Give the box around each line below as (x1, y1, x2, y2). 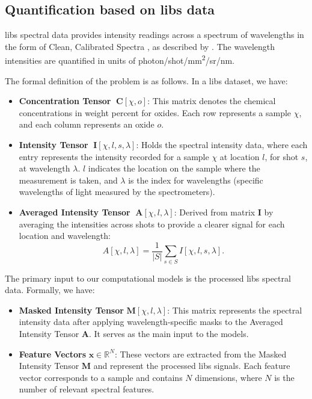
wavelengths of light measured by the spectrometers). (19, 185, 215, 198)
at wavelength (19, 162, 70, 175)
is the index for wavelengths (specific (128, 173, 263, 186)
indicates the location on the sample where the (88, 162, 260, 175)
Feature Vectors (19, 347, 87, 360)
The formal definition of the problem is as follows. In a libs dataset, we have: (5, 74, 288, 87)
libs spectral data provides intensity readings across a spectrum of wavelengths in (5, 28, 304, 41)
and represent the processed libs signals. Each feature (93, 359, 290, 372)
